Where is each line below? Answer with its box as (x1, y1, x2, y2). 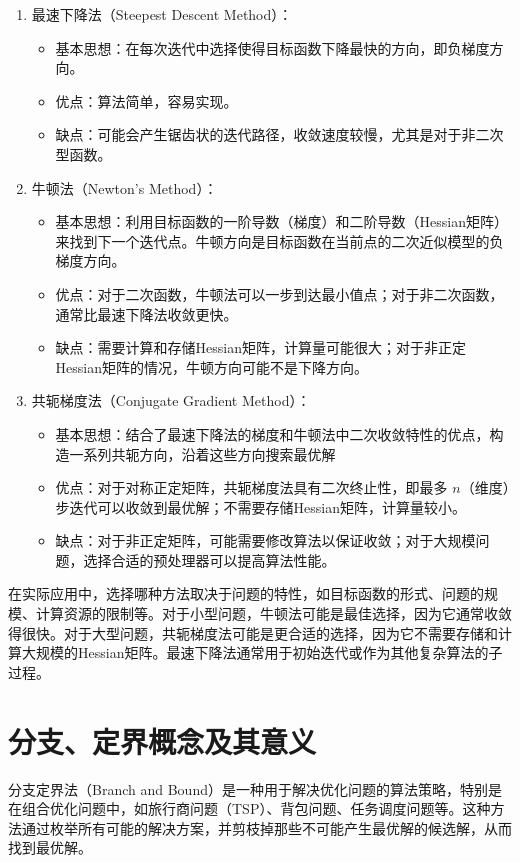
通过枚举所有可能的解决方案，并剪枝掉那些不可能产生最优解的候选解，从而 (21, 817, 512, 838)
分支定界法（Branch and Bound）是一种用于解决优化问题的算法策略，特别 (8, 778, 488, 799)
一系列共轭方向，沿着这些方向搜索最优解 (69, 443, 336, 464)
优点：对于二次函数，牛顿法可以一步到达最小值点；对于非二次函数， (55, 283, 504, 304)
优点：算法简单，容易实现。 (55, 90, 238, 111)
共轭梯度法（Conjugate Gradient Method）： (31, 390, 311, 411)
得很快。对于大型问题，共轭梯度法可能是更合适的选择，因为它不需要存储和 (8, 622, 498, 643)
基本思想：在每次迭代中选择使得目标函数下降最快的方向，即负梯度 (55, 37, 490, 58)
